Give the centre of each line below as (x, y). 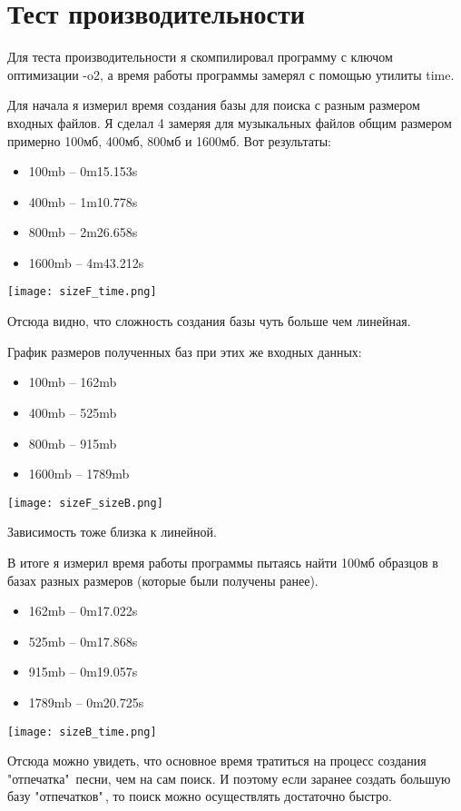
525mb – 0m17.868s (83, 641)
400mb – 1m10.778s (83, 201)
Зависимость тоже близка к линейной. (112, 532)
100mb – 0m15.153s (83, 171)
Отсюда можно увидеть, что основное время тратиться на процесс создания (217, 761)
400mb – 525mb (73, 412)
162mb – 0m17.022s (83, 611)
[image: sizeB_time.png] (82, 732)
